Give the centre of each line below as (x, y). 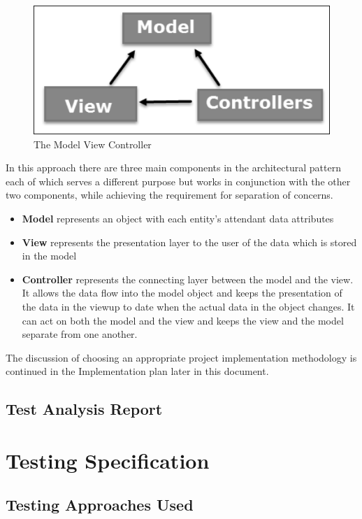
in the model (49, 256)
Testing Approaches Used (100, 505)
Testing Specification (108, 460)
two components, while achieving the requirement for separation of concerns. (169, 195)
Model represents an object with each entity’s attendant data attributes (178, 218)
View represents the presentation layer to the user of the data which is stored (189, 242)
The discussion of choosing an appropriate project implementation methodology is (181, 357)
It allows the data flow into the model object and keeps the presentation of (182, 293)
